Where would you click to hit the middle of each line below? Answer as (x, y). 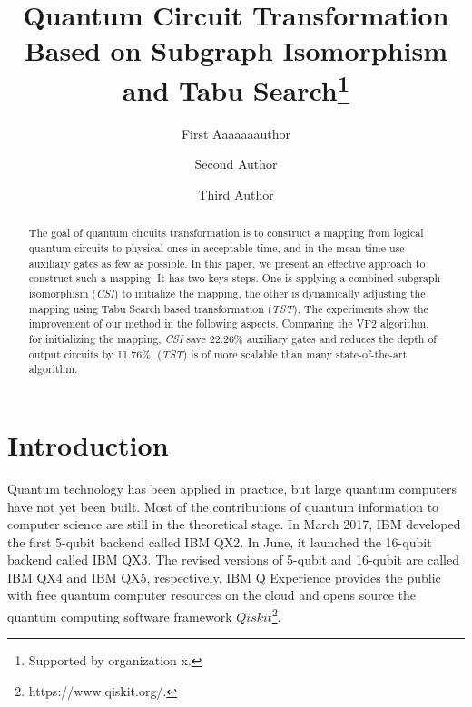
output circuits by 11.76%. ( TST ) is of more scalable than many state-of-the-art (218, 353)
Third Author (236, 195)
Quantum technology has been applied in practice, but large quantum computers (232, 488)
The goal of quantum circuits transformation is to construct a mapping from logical (226, 233)
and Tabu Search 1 (236, 88)
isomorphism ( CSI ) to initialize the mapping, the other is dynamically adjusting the (227, 294)
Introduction (88, 444)
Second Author (236, 164)
